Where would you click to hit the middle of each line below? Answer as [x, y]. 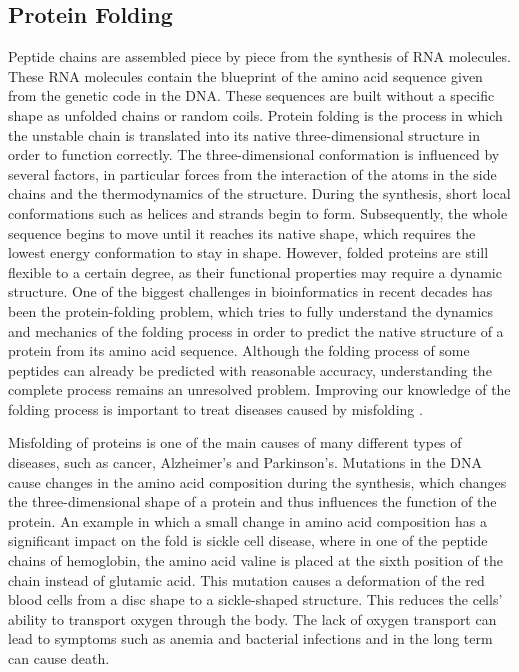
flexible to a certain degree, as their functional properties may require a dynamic [255, 271]
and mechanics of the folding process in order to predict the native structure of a [256, 330]
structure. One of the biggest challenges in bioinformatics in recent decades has [250, 291]
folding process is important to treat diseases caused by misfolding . [215, 408]
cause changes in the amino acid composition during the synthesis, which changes [257, 481]
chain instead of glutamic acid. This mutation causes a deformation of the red [246, 579]
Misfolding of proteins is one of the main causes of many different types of [235, 442]
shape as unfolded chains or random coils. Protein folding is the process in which [255, 114]
